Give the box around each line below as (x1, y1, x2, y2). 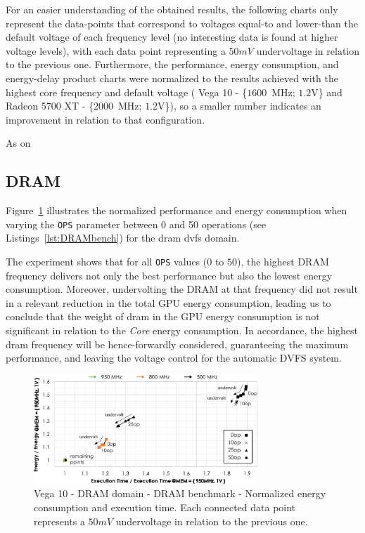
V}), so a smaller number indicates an (158, 98, 321, 113)
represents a (34, 513, 85, 528)
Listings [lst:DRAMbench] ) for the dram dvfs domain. (6, 230, 240, 245)
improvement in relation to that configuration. (6, 112, 205, 126)
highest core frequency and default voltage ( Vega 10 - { (6, 84, 248, 99)
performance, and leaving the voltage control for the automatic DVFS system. (6, 350, 342, 365)
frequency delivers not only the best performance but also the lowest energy (6, 268, 333, 282)
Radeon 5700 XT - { (6, 98, 94, 113)
